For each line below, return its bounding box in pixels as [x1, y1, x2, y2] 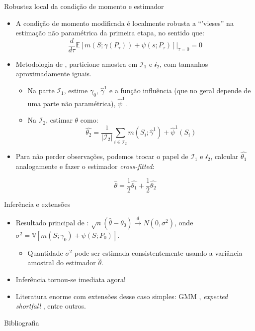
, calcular [210, 151, 239, 162]
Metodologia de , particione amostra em [15, 58, 138, 69]
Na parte [27, 85, 55, 96]
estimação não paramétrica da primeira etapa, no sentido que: [15, 27, 204, 38]
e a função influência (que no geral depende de [109, 85, 251, 96]
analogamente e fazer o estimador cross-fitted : [15, 161, 155, 171]
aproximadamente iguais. [15, 68, 91, 79]
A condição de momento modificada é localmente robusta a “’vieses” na [15, 17, 234, 28]
